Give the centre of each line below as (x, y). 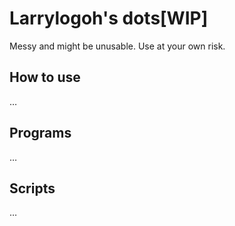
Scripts (32, 188)
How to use (45, 77)
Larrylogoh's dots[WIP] (109, 18)
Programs (40, 133)
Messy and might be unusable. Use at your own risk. (117, 46)
